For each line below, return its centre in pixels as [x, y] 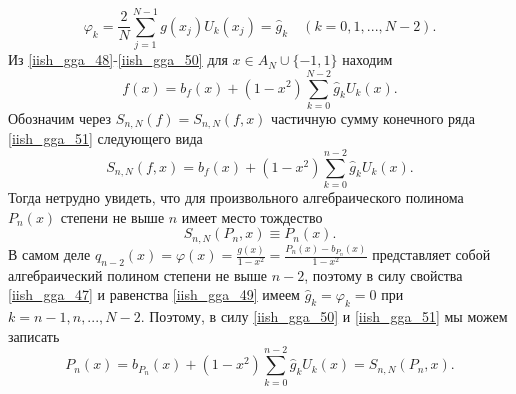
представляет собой [431, 254]
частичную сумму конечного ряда [373, 117]
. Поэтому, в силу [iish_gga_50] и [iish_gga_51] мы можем [324, 316]
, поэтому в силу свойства [383, 274]
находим [367, 59]
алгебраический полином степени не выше [137, 274]
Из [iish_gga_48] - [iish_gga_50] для [118, 59]
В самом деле [49, 254]
